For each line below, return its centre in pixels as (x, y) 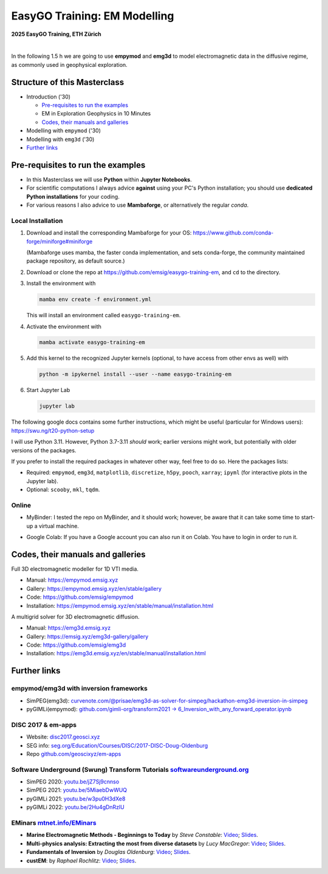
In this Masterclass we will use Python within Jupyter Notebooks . (109, 179)
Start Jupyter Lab (48, 390)
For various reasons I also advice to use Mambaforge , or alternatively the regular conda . (138, 205)
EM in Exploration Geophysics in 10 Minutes (96, 114)
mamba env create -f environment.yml (95, 300)
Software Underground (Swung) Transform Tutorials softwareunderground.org (130, 769)
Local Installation (37, 221)
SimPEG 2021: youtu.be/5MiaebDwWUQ (77, 790)
